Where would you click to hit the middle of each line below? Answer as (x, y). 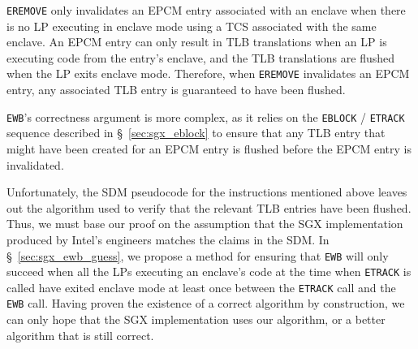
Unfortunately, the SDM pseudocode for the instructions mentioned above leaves (207, 192)
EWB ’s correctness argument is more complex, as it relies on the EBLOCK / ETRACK (206, 116)
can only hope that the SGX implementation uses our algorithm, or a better (196, 319)
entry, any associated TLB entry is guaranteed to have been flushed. (176, 90)
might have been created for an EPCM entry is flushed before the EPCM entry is (209, 148)
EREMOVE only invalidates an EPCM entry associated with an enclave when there (206, 10)
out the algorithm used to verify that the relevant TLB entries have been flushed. (209, 207)
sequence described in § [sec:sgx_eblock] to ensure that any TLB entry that (196, 133)
